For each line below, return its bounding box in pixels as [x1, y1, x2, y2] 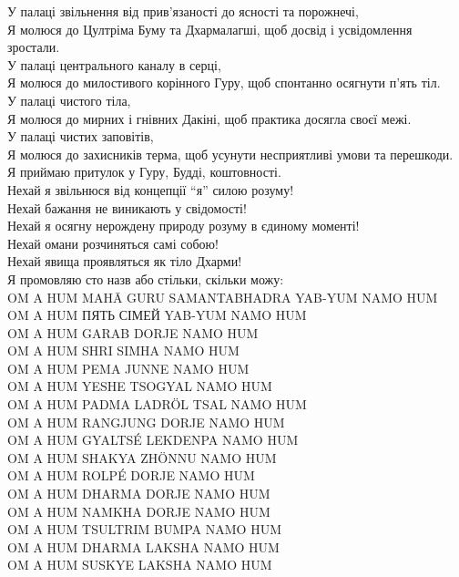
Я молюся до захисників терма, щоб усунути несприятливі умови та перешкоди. [7, 144, 454, 163]
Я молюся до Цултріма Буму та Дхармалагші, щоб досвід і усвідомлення [7, 19, 413, 38]
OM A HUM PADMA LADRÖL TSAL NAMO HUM [7, 395, 307, 414]
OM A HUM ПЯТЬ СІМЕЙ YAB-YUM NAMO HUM [7, 305, 307, 325]
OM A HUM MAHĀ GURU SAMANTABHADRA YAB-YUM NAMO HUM [7, 287, 438, 306]
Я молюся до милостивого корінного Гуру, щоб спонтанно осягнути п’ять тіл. [7, 73, 441, 92]
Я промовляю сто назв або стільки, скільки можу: [7, 269, 284, 288]
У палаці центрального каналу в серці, [7, 55, 221, 74]
